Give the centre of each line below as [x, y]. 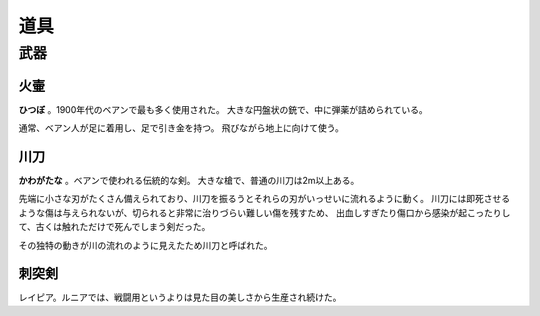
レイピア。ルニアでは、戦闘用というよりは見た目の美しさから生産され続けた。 [180, 297]
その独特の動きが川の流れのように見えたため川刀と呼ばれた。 [145, 245]
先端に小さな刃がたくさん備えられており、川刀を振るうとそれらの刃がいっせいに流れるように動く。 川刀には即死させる [264, 199]
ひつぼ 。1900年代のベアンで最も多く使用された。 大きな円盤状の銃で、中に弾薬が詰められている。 [223, 109]
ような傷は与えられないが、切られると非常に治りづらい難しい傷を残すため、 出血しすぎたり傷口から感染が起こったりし [264, 212]
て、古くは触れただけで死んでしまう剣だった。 [114, 227]
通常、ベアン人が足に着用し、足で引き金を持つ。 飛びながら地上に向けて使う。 [181, 128]
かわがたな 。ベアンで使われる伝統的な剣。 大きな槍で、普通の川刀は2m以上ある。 [189, 181]
